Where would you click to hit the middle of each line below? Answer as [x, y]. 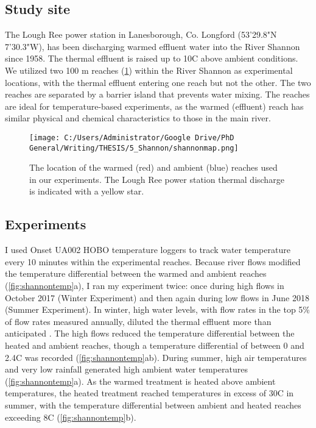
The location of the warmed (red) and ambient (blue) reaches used [153, 167]
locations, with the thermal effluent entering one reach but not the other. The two [158, 82]
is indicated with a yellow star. [87, 191]
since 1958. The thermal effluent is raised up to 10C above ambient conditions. [152, 58]
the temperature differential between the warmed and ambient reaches [136, 273]
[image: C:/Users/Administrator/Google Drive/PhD [132, 137]
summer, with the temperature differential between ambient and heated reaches [153, 405]
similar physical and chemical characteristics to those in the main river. [138, 118]
